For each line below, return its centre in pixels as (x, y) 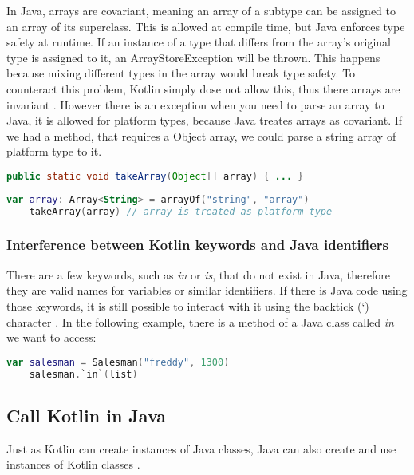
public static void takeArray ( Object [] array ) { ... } (155, 176)
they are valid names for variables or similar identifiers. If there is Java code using (207, 290)
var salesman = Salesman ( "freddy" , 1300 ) (118, 362)
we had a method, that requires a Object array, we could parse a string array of (201, 135)
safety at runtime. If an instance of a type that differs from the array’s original (199, 42)
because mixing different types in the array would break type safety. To (181, 73)
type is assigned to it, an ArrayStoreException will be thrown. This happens (193, 57)
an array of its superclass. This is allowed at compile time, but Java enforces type (206, 26)
